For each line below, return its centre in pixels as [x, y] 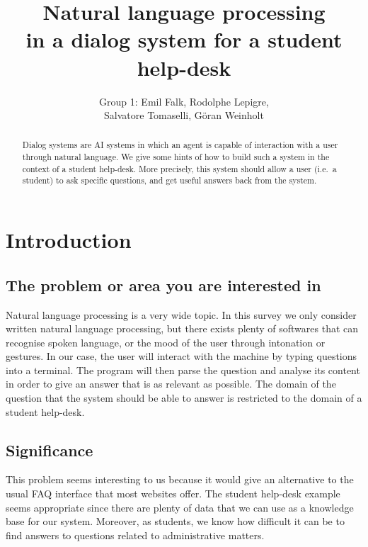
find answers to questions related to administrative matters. [135, 535]
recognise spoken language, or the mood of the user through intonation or [166, 342]
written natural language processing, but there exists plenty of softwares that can [182, 328]
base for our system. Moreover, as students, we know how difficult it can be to [175, 521]
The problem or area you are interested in [163, 284]
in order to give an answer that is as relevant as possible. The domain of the [171, 384]
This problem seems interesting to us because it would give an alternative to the [180, 479]
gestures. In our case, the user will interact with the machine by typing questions [182, 356]
